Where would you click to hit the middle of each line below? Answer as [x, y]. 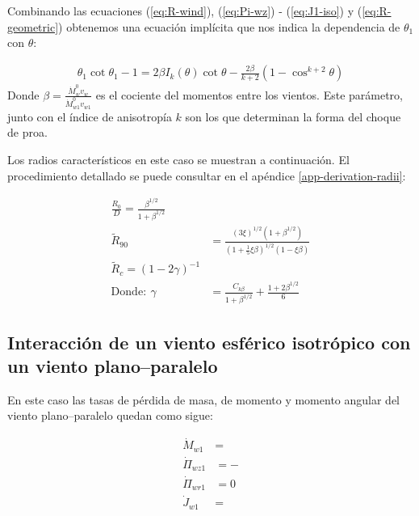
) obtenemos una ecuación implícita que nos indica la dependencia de [229, 26]
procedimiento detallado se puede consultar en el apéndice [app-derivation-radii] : [207, 175]
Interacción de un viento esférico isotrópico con [209, 342]
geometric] [33, 26]
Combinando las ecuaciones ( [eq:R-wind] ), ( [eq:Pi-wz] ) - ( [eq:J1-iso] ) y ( [185, 11]
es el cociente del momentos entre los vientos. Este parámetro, [249, 94]
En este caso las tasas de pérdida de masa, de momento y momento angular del [203, 399]
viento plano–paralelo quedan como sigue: [110, 415]
